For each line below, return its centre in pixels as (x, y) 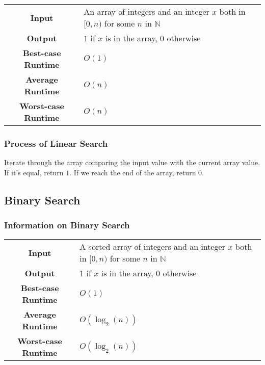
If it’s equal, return (34, 172)
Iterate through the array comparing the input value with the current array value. (132, 162)
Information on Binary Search (67, 225)
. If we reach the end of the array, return (133, 172)
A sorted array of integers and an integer (152, 247)
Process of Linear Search (56, 143)
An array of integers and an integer (147, 11)
